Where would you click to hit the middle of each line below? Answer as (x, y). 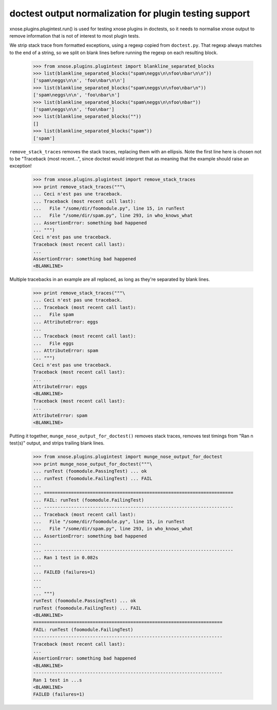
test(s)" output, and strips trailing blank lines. (57, 443)
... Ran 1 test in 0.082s (66, 557)
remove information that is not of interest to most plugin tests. (75, 35)
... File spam (54, 315)
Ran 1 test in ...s (57, 680)
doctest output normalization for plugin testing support (130, 13)
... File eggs (54, 343)
